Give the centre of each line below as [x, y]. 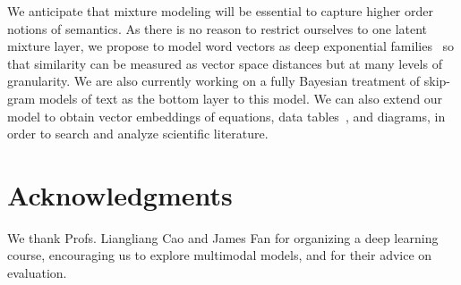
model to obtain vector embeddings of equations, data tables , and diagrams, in [226, 116]
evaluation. [37, 273]
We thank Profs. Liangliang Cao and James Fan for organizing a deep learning [223, 237]
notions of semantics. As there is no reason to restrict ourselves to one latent [218, 28]
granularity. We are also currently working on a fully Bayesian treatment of [214, 81]
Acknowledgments [120, 194]
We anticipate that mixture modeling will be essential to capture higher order [220, 11]
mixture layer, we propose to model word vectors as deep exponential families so [231, 46]
